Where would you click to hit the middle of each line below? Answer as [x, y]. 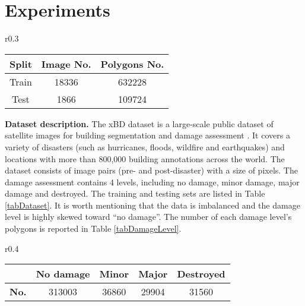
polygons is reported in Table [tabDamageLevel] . [93, 228]
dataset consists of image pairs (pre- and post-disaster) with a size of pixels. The [151, 170]
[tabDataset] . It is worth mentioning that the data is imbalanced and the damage [152, 205]
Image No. [66, 64]
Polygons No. [132, 64]
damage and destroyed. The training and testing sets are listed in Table [135, 193]
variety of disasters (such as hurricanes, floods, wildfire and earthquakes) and [145, 146]
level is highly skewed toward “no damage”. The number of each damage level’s [148, 217]
